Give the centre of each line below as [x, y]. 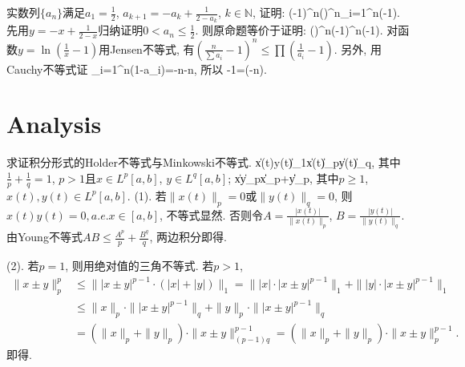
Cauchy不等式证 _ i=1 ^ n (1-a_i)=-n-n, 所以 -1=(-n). [137, 69]
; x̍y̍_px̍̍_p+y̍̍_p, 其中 [283, 177]
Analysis [54, 124]
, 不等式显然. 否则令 [212, 214]
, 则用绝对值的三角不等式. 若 [139, 265]
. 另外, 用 [358, 48]
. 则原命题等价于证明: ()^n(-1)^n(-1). [289, 30]
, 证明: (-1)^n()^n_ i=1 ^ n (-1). [326, 12]
